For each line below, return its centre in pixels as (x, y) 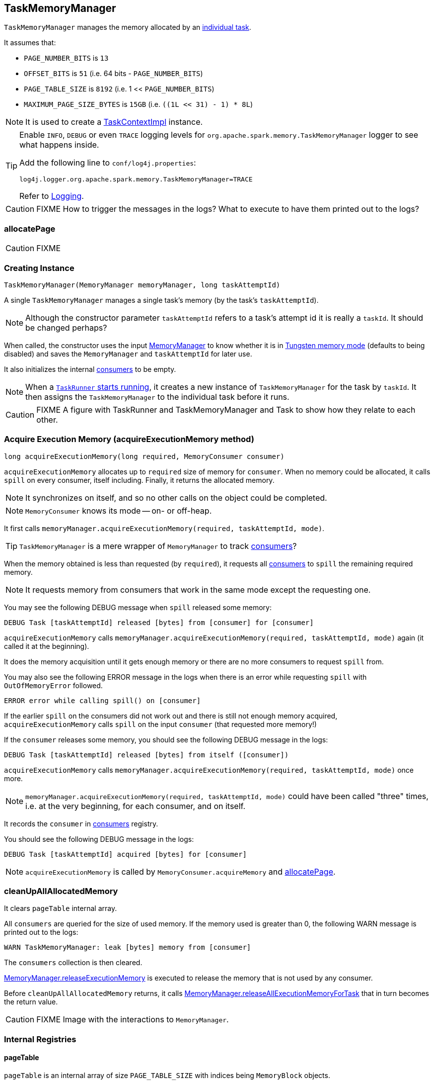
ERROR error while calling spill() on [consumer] (103, 700)
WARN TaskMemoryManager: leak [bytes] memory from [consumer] (128, 948)
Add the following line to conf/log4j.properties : (108, 163)
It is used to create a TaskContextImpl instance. (114, 122)
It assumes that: (30, 43)
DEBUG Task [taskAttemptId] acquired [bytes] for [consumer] (125, 854)
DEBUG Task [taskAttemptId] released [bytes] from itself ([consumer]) (146, 755)
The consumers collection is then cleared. (73, 963)
